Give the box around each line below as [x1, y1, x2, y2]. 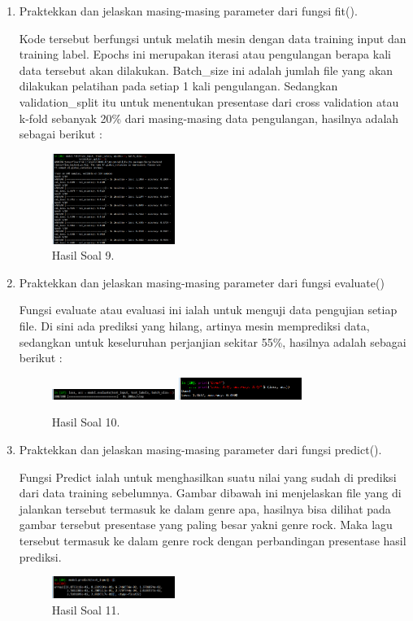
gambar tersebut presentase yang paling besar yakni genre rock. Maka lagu [19, 516, 393, 533]
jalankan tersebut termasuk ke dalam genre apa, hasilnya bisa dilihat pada [19, 500, 391, 517]
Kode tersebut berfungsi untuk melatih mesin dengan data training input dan [19, 29, 406, 46]
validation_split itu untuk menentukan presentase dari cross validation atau [19, 93, 399, 110]
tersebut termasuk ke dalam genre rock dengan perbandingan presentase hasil [19, 531, 406, 549]
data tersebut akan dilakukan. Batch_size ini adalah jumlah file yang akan [19, 61, 393, 78]
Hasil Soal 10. [51, 413, 120, 431]
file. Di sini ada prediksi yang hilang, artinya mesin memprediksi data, [19, 317, 370, 334]
